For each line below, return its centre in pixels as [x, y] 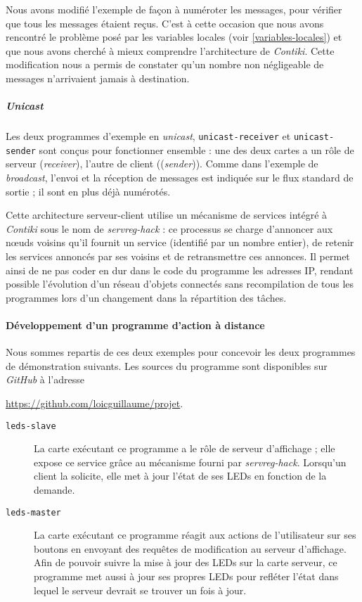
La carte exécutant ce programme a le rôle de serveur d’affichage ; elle [185, 448]
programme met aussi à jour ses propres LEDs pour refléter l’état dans [186, 576]
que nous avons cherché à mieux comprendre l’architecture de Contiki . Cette [170, 50]
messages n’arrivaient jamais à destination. [98, 78]
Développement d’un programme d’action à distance [135, 325]
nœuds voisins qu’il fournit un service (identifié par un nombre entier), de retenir [180, 242]
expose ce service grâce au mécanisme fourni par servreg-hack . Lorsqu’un [190, 462]
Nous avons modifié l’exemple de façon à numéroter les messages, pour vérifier [174, 9]
